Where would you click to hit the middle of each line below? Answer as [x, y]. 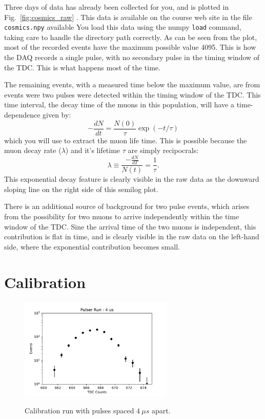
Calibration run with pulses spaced [79, 410]
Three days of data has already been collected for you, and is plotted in [117, 7]
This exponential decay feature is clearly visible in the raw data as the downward [132, 179]
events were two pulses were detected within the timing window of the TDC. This [132, 94]
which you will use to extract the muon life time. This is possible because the [126, 140]
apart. [161, 410]
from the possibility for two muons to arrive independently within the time [122, 216]
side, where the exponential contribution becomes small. [92, 246]
